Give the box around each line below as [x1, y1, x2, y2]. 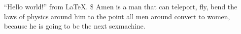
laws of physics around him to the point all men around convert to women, [4, 11, 230, 21]
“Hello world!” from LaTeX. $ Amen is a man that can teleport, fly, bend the [4, 1, 238, 11]
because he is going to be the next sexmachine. [4, 21, 145, 31]
